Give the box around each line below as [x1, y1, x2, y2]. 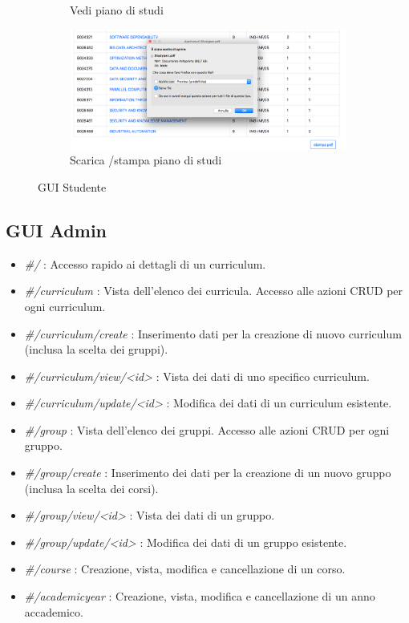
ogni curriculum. [24, 297, 106, 314]
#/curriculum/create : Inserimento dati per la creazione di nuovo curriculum [24, 325, 402, 342]
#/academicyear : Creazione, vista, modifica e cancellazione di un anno [24, 588, 375, 605]
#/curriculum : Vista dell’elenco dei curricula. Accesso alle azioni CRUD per [24, 282, 403, 299]
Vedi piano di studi [70, 2, 164, 18]
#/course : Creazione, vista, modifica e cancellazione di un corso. [24, 560, 346, 577]
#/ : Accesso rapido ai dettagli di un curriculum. [24, 255, 266, 272]
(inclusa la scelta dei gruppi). [24, 341, 168, 358]
